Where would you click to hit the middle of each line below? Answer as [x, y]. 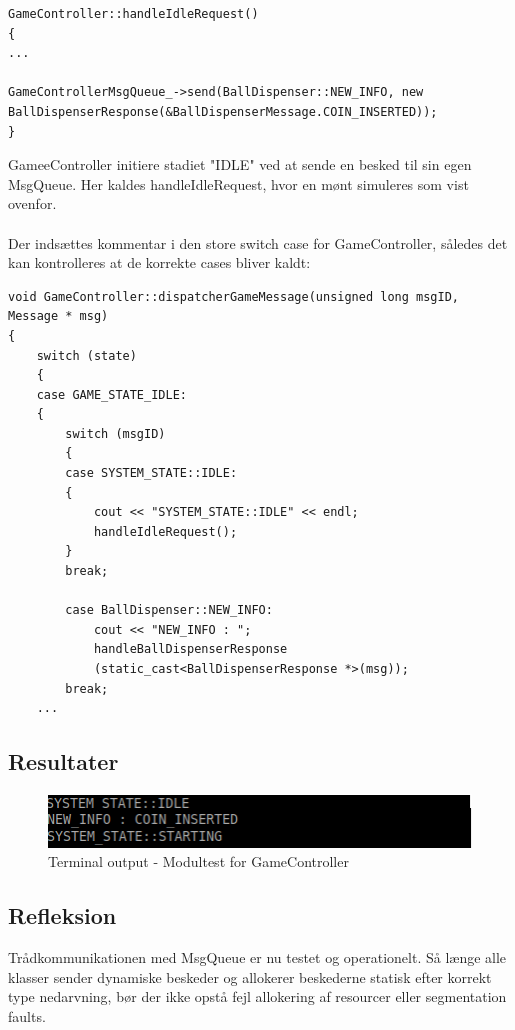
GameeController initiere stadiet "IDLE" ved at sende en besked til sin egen [240, 164]
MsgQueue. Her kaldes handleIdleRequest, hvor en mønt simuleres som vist [238, 183]
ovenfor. [32, 203]
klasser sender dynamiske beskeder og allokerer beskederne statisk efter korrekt [250, 976]
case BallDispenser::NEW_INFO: [169, 610]
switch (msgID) [115, 433]
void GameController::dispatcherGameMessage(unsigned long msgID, [234, 296]
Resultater [63, 761]
